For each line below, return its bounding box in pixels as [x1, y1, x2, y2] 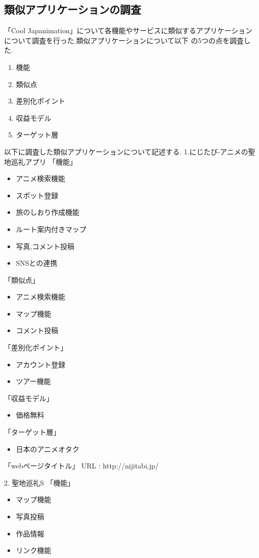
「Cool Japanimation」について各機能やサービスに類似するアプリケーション [4, 25, 252, 36]
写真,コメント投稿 [16, 241, 74, 251]
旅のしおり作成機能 [16, 207, 79, 217]
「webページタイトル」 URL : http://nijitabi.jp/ [4, 460, 159, 471]
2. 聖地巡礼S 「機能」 [4, 477, 74, 488]
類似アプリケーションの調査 [4, 2, 141, 17]
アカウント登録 [16, 359, 65, 369]
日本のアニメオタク [16, 443, 79, 454]
